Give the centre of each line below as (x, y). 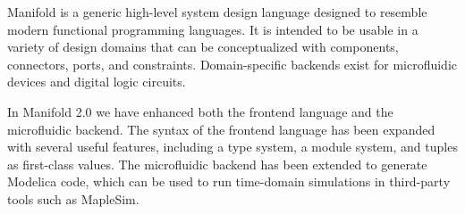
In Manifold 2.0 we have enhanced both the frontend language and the (200, 111)
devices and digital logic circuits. (97, 82)
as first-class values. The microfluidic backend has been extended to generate (217, 164)
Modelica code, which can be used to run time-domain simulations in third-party (229, 181)
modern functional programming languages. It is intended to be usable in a (213, 29)
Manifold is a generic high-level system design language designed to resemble (217, 12)
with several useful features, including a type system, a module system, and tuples (232, 147)
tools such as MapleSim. (73, 198)
